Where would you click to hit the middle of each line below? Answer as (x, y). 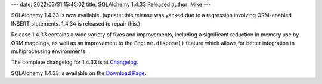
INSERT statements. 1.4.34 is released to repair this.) (75, 23)
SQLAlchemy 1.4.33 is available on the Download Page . (79, 73)
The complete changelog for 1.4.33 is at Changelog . (75, 62)
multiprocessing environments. (49, 51)
